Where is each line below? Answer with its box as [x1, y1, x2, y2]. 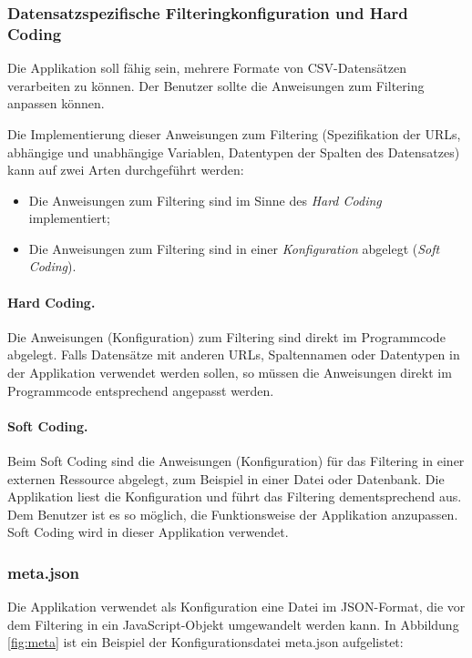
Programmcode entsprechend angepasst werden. [7, 380, 274, 400]
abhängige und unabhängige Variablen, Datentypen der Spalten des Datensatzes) [7, 142, 460, 161]
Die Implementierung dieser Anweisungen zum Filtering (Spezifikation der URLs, [7, 124, 461, 143]
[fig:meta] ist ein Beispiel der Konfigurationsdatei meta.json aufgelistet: [7, 633, 404, 652]
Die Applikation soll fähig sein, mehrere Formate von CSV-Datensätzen [7, 58, 407, 77]
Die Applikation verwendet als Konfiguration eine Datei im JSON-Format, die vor [7, 597, 466, 616]
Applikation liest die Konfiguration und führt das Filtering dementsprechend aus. [7, 487, 462, 506]
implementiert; [28, 208, 110, 228]
